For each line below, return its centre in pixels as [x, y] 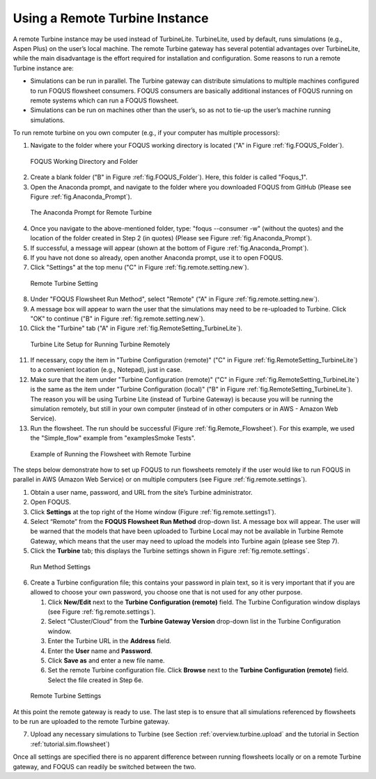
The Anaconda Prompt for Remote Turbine [91, 213]
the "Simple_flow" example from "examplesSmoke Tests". [113, 438]
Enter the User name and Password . [100, 651]
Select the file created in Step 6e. [96, 680]
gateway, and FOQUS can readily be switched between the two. [104, 766]
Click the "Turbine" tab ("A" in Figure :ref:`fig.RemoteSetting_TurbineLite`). [136, 328]
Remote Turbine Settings [66, 696]
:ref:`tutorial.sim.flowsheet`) [70, 744]
